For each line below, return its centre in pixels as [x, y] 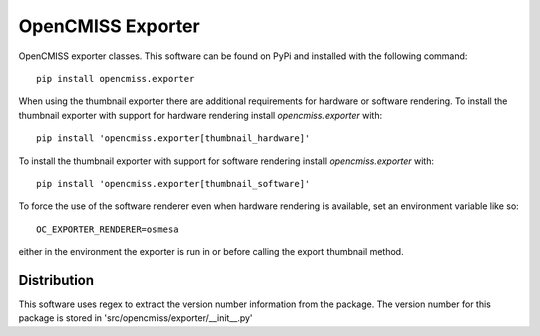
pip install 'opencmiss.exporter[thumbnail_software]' [173, 183]
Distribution [56, 280]
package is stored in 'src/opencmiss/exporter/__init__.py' [136, 318]
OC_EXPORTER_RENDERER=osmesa [107, 229]
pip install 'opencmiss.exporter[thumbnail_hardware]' [173, 138]
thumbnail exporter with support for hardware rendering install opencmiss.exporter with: [200, 115]
